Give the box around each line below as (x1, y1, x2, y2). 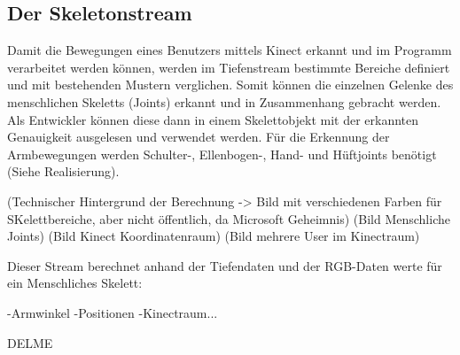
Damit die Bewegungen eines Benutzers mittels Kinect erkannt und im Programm (7, 41, 452, 59)
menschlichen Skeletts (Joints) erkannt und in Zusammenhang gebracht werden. (7, 92, 441, 111)
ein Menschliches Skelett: (7, 274, 143, 292)
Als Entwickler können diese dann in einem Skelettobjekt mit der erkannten (7, 110, 419, 128)
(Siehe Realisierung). (7, 162, 120, 181)
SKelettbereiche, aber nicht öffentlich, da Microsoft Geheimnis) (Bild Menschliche (7, 209, 450, 228)
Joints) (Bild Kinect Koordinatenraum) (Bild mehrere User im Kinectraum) (7, 227, 420, 245)
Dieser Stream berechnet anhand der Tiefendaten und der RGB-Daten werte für (7, 256, 442, 274)
